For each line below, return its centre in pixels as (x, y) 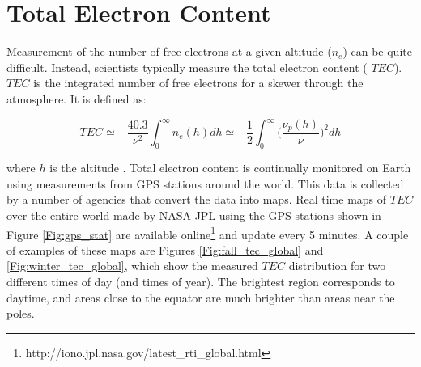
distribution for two (337, 266)
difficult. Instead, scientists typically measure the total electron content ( (187, 67)
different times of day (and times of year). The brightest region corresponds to (201, 281)
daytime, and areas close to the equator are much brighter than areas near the (201, 297)
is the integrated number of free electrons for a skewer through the (198, 83)
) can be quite (377, 51)
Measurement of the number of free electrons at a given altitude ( (169, 51)
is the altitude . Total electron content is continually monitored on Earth (230, 168)
